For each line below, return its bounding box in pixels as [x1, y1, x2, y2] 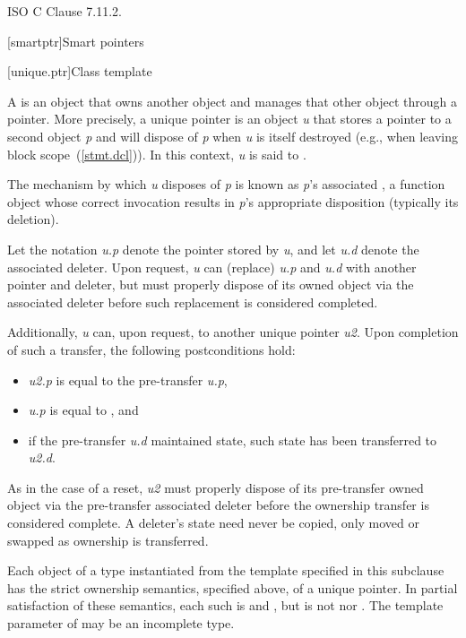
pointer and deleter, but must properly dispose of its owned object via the [7, 275, 414, 294]
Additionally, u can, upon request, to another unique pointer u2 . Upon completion [7, 323, 459, 341]
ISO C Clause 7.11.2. [7, 2, 123, 20]
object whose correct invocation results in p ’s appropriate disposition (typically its [7, 192, 459, 211]
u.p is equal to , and [28, 401, 139, 419]
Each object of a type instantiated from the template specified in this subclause [7, 561, 444, 580]
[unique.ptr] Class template [7, 62, 152, 81]
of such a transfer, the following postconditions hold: [7, 340, 296, 358]
